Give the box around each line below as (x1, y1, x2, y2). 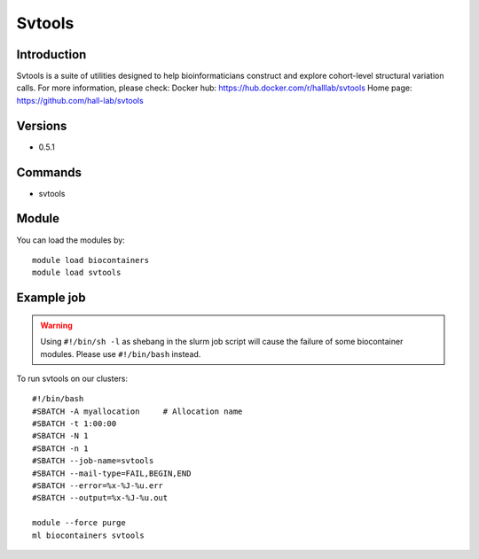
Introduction (16, 47, 87, 62)
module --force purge (32, 518, 126, 528)
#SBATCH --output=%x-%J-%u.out (32, 493, 169, 503)
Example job (16, 291, 86, 306)
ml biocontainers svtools (32, 530, 145, 540)
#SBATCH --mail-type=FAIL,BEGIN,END (32, 468, 192, 478)
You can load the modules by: (16, 235, 126, 245)
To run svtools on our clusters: (16, 373, 129, 384)
